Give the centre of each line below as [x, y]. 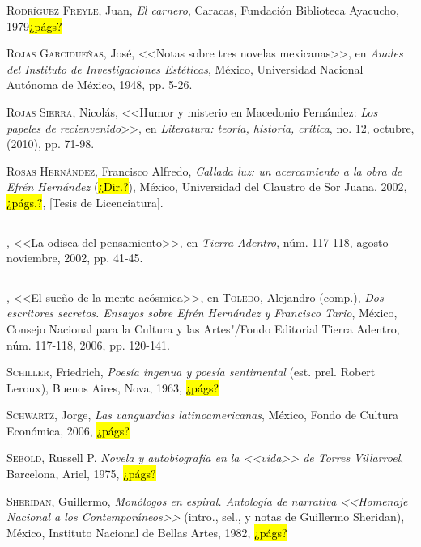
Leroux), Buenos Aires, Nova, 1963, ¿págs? [113, 387]
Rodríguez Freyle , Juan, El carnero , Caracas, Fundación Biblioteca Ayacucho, [203, 10]
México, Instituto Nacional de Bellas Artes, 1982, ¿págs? [147, 532]
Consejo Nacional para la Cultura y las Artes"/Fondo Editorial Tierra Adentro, [203, 328]
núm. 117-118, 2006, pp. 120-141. [88, 344]
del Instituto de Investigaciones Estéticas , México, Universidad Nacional [185, 68]
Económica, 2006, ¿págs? [68, 430]
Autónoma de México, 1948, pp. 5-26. [100, 85]
